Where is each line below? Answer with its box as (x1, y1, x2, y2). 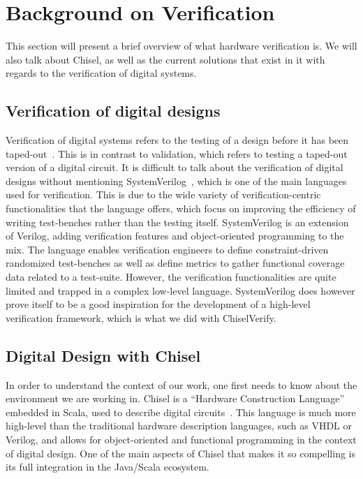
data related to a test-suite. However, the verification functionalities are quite (6, 270, 336, 284)
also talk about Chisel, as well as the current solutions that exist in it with (6, 52, 325, 66)
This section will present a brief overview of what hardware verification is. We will (6, 38, 357, 53)
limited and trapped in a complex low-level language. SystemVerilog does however (6, 283, 355, 297)
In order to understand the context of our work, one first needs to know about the (6, 377, 357, 392)
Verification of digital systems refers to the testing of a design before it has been (6, 133, 349, 147)
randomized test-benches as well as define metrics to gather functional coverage (6, 256, 345, 270)
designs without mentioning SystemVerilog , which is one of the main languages (6, 173, 347, 188)
